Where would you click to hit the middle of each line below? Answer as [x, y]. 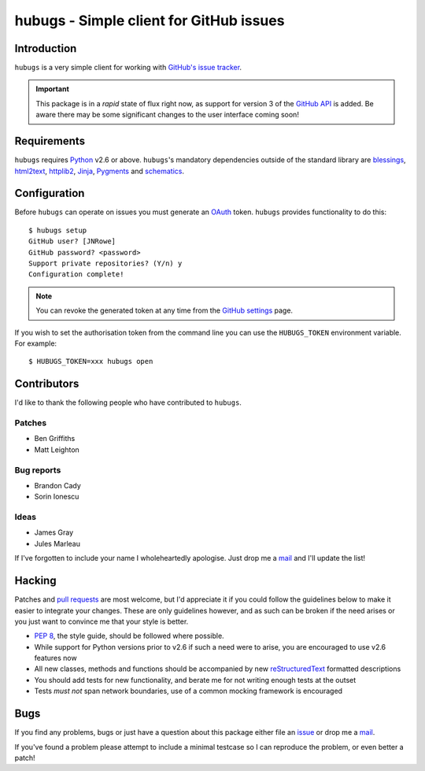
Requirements [50, 141]
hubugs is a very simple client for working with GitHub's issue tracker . [128, 68]
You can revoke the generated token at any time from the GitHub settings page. [164, 310]
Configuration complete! [76, 274]
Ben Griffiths [55, 439]
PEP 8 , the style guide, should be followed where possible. [129, 636]
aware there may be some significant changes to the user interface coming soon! [167, 115]
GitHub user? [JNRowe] [72, 241]
